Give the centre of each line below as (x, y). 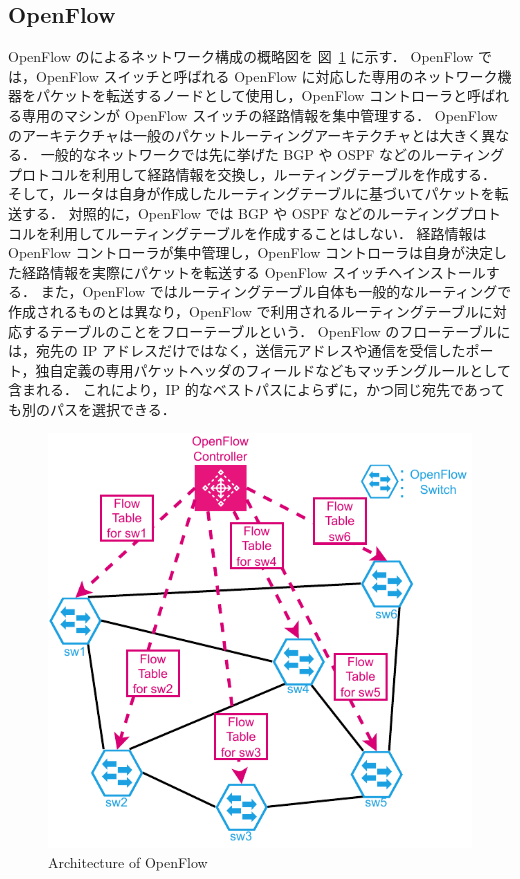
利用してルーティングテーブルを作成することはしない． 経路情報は (268, 232)
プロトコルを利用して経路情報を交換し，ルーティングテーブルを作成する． (252, 173)
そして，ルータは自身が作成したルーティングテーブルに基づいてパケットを (251, 193)
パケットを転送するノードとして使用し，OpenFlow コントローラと (251, 95)
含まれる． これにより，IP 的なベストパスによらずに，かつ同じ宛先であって (257, 389)
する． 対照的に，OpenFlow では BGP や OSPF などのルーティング (240, 212)
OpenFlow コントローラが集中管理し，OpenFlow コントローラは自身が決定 (250, 252)
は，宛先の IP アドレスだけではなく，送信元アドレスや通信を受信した (237, 350)
